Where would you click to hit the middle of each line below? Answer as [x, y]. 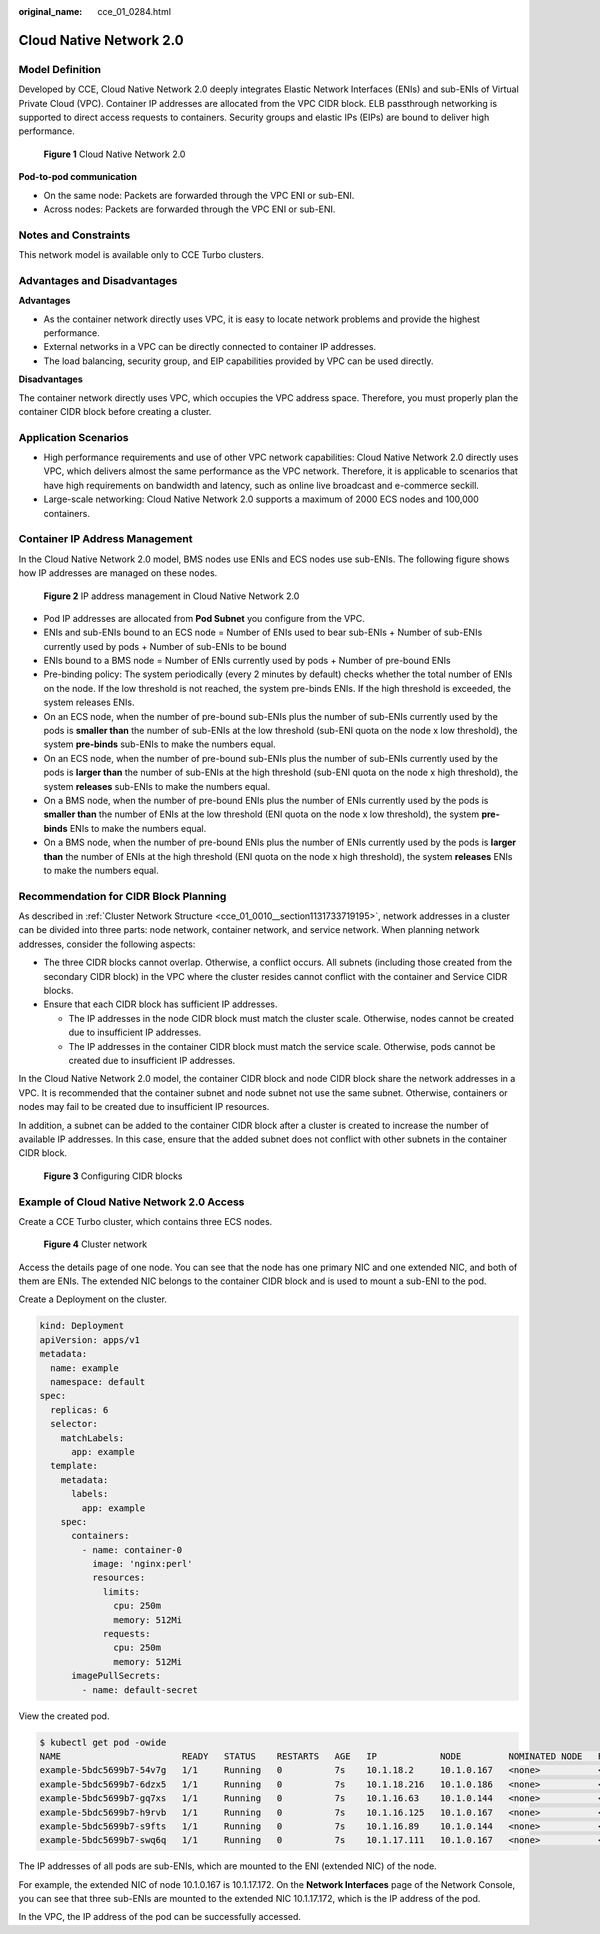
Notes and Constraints [74, 235]
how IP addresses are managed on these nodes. [118, 573]
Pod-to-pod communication [77, 177]
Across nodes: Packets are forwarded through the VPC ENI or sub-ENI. [189, 209]
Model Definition [60, 69]
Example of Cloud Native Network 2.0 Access [131, 1202]
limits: [121, 1591]
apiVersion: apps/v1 [89, 1339]
